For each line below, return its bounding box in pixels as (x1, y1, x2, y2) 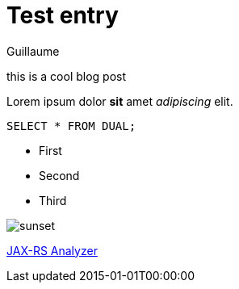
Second (39, 168, 80, 182)
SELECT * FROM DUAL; (6, 119, 136, 132)
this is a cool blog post (6, 69, 127, 83)
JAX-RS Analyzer (6, 243, 98, 258)
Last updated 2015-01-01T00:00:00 (6, 268, 195, 283)
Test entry (6, 2, 119, 29)
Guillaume (6, 44, 60, 58)
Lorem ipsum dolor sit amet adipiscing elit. (6, 94, 233, 108)
